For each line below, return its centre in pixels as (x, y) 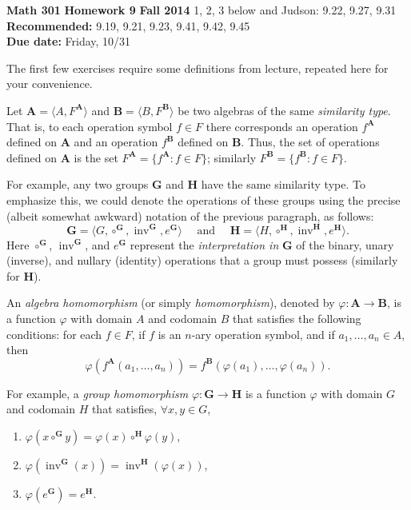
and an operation (116, 142)
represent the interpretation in (204, 244)
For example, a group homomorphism (98, 393)
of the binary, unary (345, 244)
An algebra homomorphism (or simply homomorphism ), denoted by (171, 303)
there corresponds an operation (282, 126)
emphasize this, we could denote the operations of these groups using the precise (204, 199)
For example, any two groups (78, 184)
